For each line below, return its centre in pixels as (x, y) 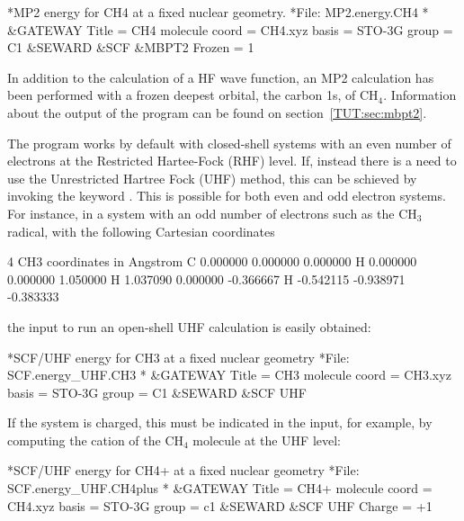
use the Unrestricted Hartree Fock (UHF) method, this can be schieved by (212, 178)
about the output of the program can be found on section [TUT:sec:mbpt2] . (217, 112)
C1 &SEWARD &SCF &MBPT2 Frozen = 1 (131, 47)
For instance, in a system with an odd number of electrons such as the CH (212, 213)
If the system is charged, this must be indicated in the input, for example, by (220, 422)
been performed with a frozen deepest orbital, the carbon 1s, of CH (193, 95)
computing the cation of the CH (95, 440)
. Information (420, 95)
